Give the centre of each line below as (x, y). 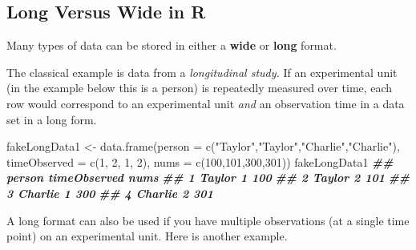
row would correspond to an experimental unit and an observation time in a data (206, 103)
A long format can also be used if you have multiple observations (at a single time (208, 220)
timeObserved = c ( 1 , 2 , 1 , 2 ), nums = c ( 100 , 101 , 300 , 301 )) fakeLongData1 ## (200, 161)
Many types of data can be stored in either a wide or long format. (172, 45)
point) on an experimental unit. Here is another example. (147, 236)
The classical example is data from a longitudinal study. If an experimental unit (202, 72)
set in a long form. (52, 119)
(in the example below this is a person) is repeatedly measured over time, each (200, 88)
